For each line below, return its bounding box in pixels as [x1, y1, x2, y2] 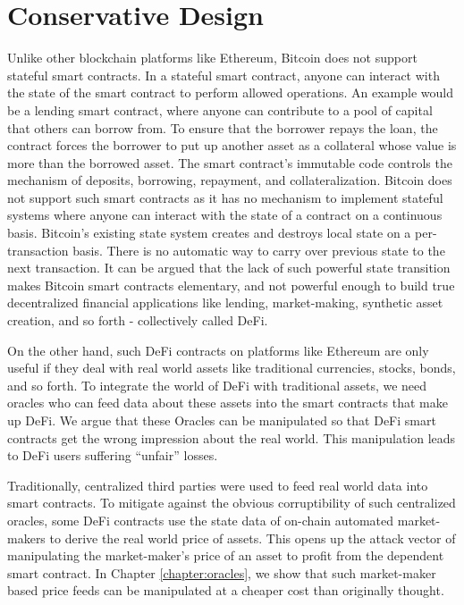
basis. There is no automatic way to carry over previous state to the [72, 240, 445, 259]
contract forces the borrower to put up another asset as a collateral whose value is [7, 136, 457, 155]
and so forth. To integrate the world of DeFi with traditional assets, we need [7, 375, 427, 394]
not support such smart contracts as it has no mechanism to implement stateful [7, 188, 443, 206]
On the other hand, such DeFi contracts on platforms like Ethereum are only [7, 340, 429, 359]
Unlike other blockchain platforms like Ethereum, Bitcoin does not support [7, 48, 418, 67]
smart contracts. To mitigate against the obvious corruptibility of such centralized [7, 493, 456, 512]
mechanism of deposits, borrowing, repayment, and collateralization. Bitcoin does [7, 171, 452, 189]
